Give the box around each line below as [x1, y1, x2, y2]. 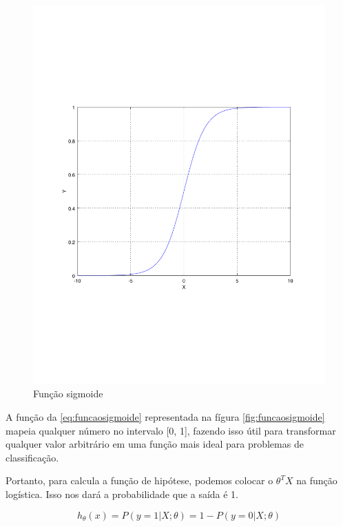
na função [296, 473, 337, 488]
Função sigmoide [33, 386, 103, 401]
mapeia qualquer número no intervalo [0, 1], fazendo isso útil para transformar [6, 423, 336, 437]
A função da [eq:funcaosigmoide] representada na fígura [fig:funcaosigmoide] [6, 410, 325, 424]
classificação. [6, 450, 59, 464]
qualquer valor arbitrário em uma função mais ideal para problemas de [6, 437, 304, 451]
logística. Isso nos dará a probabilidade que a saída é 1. [6, 487, 239, 501]
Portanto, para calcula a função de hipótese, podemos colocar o [6, 473, 273, 488]
